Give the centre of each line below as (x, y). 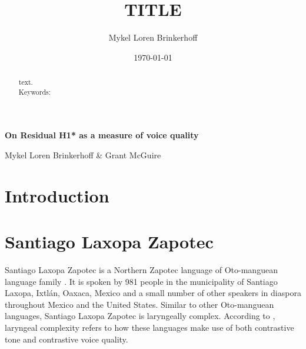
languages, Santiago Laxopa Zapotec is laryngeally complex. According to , (140, 316)
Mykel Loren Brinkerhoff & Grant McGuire (83, 155)
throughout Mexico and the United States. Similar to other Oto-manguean (139, 304)
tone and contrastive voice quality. (66, 339)
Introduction (57, 195)
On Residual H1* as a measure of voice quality (102, 135)
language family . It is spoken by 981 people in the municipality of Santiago (141, 281)
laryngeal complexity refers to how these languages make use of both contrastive (149, 328)
